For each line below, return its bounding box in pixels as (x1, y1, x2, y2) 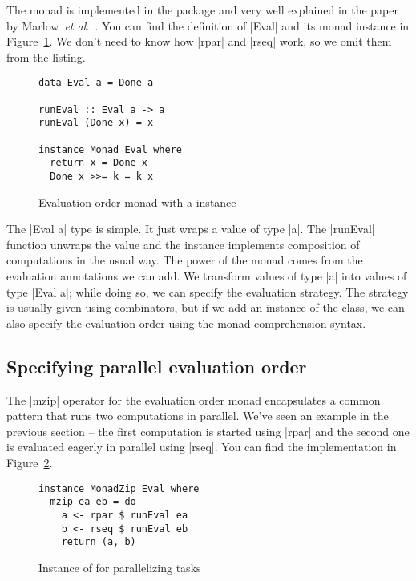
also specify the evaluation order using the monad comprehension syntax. (6, 314, 366, 331)
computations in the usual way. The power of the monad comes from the (6, 252, 363, 268)
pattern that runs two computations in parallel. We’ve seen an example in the (6, 407, 389, 424)
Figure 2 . (6, 454, 53, 470)
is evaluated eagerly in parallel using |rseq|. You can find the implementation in (6, 438, 397, 455)
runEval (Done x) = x (38, 117, 154, 129)
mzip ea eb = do (50, 496, 136, 508)
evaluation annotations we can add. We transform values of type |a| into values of (6, 268, 407, 284)
